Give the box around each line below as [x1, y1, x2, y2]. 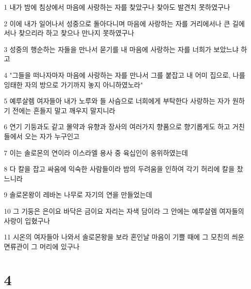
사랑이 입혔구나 [4, 215, 50, 225]
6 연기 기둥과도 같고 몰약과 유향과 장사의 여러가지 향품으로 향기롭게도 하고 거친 [4, 121, 245, 132]
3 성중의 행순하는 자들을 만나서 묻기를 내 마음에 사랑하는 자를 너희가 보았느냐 [4, 44, 239, 54]
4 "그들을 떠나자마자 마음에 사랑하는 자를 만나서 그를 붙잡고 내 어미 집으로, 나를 [4, 69, 246, 80]
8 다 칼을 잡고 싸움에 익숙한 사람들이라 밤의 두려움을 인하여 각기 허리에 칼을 [4, 164, 235, 174]
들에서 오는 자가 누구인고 [4, 131, 80, 141]
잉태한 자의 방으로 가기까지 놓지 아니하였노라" [4, 79, 143, 89]
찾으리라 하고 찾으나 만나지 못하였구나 [18, 28, 134, 38]
